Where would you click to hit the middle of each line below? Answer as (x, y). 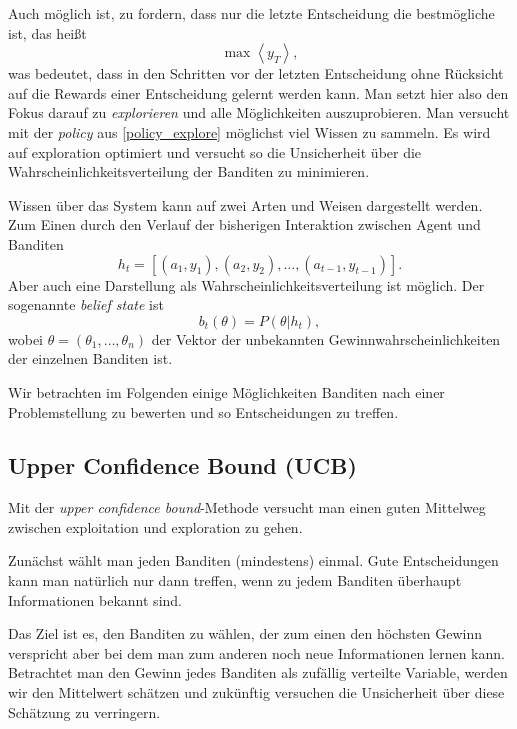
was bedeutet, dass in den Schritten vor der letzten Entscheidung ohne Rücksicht (256, 73)
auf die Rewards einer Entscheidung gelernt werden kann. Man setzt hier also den (258, 92)
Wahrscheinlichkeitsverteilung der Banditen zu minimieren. (189, 171)
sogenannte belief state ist (86, 304)
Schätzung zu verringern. (84, 711)
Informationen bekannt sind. (95, 599)
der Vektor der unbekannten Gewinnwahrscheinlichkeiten (326, 338)
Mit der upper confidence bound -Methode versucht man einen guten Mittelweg (247, 507)
